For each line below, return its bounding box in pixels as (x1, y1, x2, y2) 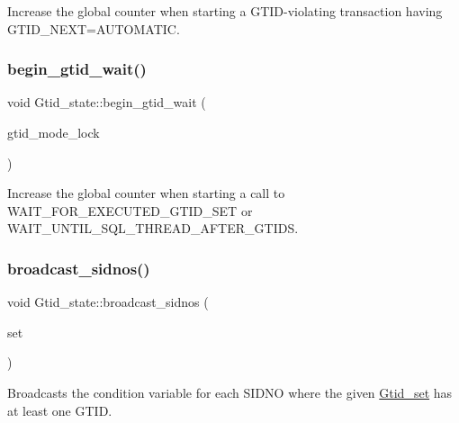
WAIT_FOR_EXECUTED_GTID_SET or (7, 201, 253, 220)
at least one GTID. (7, 400, 112, 419)
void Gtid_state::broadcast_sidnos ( (7, 292, 209, 311)
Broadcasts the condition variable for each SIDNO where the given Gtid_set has (7, 382, 453, 401)
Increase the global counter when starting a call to (7, 184, 285, 202)
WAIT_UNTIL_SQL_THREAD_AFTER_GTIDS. (7, 219, 299, 238)
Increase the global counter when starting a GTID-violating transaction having (7, 2, 443, 20)
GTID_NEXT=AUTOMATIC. (7, 19, 180, 38)
